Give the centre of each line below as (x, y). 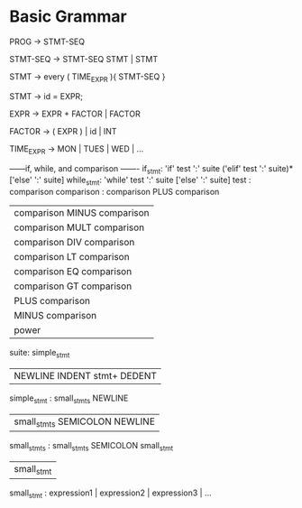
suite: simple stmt (40, 354)
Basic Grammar (69, 17)
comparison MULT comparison (79, 227)
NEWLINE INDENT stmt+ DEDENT (86, 375)
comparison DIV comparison (74, 243)
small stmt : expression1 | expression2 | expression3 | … (110, 494)
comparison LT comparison (72, 257)
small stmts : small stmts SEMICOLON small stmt (92, 446)
